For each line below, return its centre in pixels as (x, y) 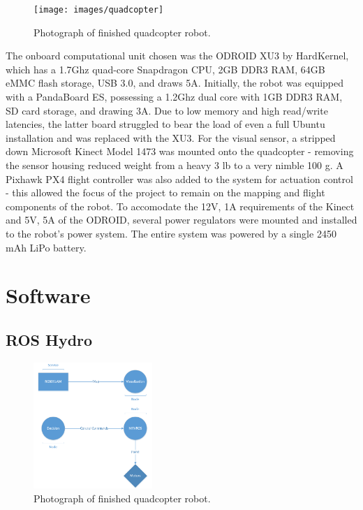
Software (48, 295)
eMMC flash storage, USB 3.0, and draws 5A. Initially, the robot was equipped (175, 83)
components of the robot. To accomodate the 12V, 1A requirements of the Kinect (180, 206)
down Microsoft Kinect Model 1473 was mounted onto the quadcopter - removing (180, 151)
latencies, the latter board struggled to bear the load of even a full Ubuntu (165, 124)
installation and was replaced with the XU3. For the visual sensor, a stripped (171, 137)
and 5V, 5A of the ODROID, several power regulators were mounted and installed (181, 220)
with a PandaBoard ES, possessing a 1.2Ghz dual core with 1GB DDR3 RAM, (174, 97)
